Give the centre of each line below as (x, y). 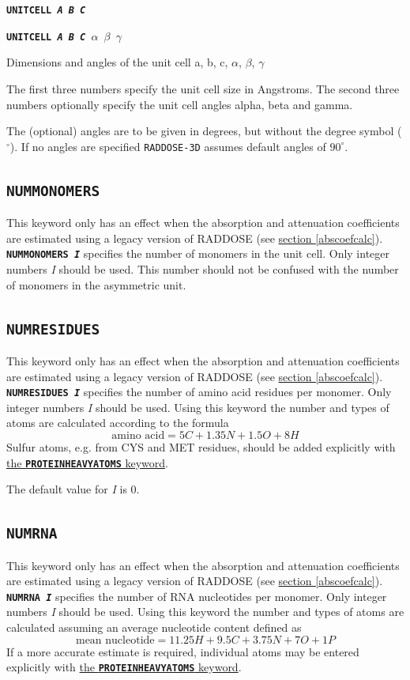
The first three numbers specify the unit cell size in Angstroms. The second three (203, 88)
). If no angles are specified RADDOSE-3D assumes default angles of (168, 146)
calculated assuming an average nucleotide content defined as (154, 627)
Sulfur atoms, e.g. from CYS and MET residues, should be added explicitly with (201, 446)
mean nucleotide (115, 640)
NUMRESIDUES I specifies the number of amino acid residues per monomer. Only (199, 392)
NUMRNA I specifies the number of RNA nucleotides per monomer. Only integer (197, 596)
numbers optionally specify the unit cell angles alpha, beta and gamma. (180, 104)
